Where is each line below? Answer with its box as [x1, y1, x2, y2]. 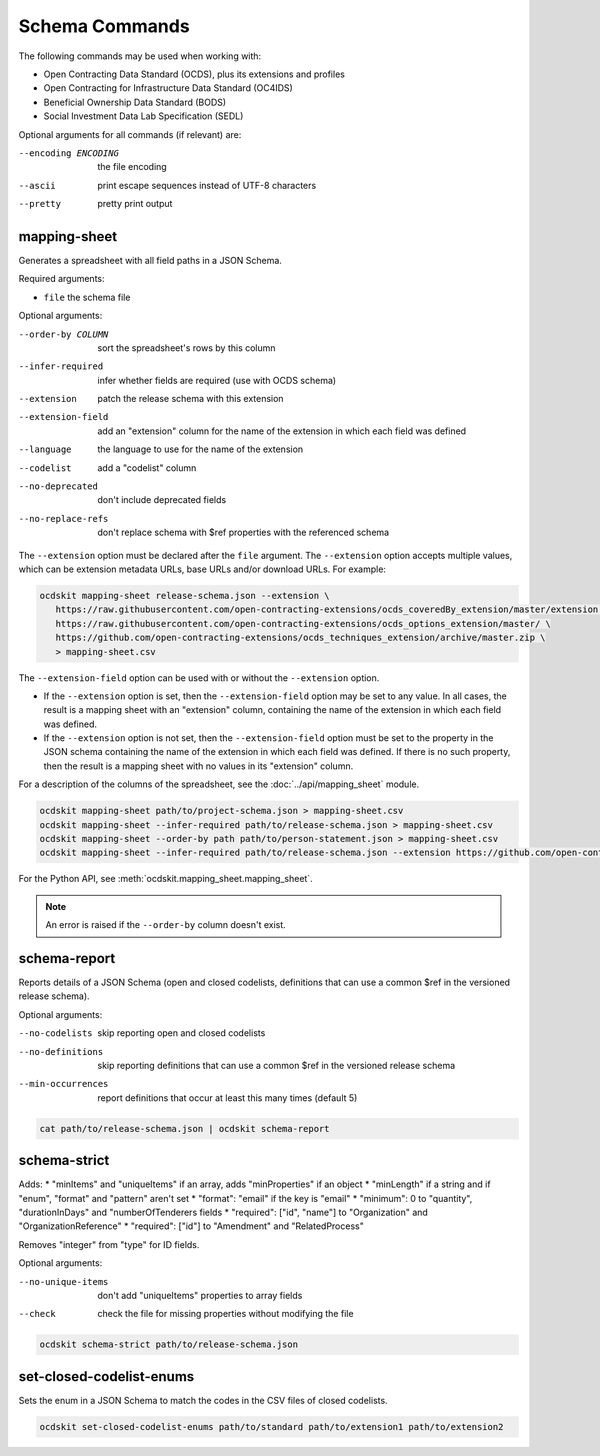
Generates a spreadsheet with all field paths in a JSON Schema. [18, 254, 282, 266]
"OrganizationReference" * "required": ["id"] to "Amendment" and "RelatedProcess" [18, 1220, 364, 1232]
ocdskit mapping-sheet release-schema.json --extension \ [39, 590, 330, 601]
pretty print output [97, 198, 173, 210]
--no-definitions [18, 1046, 104, 1057]
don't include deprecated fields [97, 494, 227, 506]
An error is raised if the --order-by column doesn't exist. [45, 919, 287, 931]
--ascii [18, 180, 57, 191]
